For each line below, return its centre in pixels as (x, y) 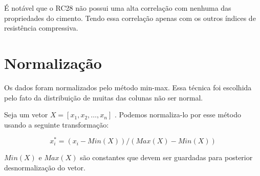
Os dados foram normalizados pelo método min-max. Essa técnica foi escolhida (128, 87)
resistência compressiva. (41, 28)
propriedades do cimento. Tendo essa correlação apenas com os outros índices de (130, 18)
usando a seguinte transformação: (57, 124)
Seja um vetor (26, 115)
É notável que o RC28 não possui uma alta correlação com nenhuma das (118, 8)
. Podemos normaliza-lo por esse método (178, 115)
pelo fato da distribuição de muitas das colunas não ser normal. (104, 97)
